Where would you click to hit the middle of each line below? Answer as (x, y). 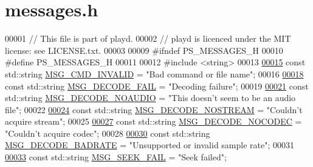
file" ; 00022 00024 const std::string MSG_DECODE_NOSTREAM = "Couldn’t (154, 109)
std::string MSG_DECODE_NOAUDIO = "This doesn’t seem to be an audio (150, 98)
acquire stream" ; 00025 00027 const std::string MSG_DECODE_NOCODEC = (153, 121)
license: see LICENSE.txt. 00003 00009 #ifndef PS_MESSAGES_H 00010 (144, 50)
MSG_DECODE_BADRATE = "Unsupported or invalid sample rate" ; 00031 (150, 145)
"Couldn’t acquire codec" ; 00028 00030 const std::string (108, 133)
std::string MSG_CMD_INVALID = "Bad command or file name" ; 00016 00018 (154, 74)
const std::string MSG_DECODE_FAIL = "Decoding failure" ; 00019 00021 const (157, 86)
